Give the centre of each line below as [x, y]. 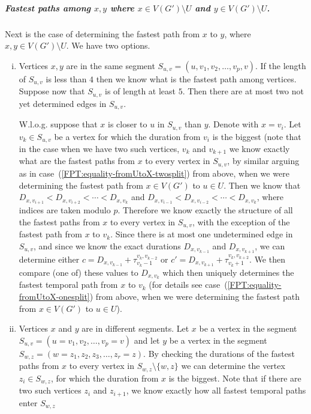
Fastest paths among [48, 8]
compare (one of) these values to [78, 272]
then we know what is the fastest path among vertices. [196, 78]
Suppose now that [52, 91]
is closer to [127, 124]
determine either [49, 259]
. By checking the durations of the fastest [219, 353]
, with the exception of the [241, 221]
